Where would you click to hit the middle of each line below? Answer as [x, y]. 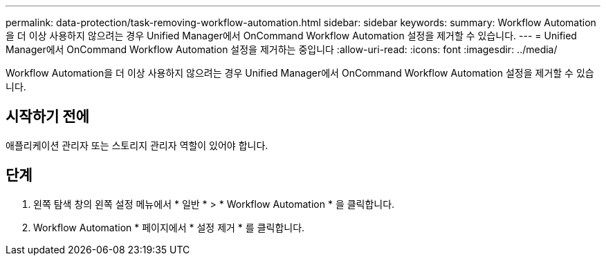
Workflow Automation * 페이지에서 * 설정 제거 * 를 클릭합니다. [169, 227]
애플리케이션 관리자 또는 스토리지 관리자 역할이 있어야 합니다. [137, 145]
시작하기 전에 [47, 117]
